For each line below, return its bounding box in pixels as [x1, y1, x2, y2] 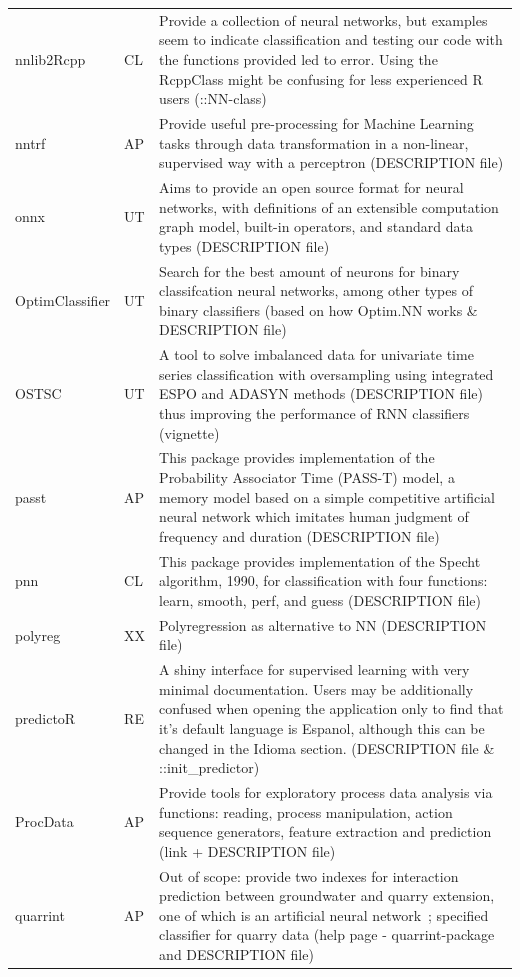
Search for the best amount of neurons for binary [159, 260, 460, 281]
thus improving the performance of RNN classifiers [159, 403, 470, 424]
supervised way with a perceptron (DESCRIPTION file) [159, 152, 504, 173]
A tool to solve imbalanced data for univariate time [159, 344, 474, 365]
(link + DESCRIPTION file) [159, 840, 336, 861]
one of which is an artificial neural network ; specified [159, 904, 489, 925]
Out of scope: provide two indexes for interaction [159, 865, 459, 886]
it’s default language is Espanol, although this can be [159, 717, 485, 738]
